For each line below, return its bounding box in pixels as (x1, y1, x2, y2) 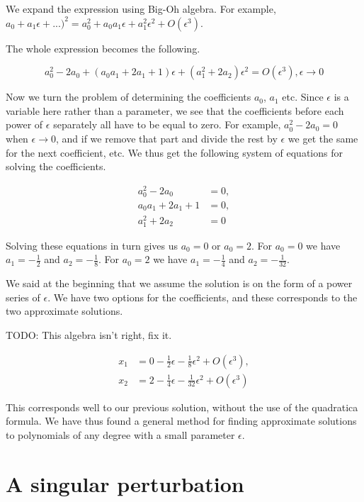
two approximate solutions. (6, 303, 123, 318)
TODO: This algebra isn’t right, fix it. (6, 327, 172, 342)
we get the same (288, 130, 358, 145)
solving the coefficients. (6, 159, 106, 174)
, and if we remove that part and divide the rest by (55, 130, 278, 145)
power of (6, 117, 43, 132)
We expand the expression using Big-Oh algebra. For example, (6, 1, 276, 16)
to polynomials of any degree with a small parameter (6, 427, 235, 442)
